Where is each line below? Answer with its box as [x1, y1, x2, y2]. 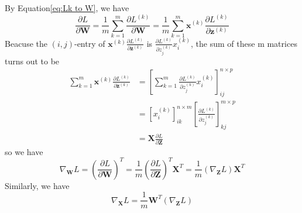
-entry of [74, 37, 105, 49]
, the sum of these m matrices [191, 37, 297, 49]
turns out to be [5, 54, 60, 67]
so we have [5, 145, 43, 157]
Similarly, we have [5, 179, 70, 191]
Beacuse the [5, 37, 47, 49]
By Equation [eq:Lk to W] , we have [5, 2, 129, 13]
